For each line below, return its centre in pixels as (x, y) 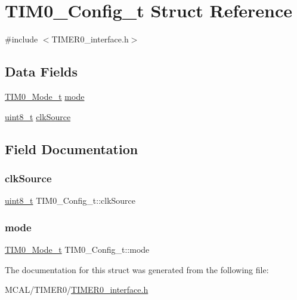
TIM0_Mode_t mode (45, 96)
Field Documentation (72, 149)
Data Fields (41, 71)
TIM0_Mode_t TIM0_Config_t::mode (77, 249)
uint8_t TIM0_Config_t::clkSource (70, 200)
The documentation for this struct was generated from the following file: (137, 269)
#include (21, 39)
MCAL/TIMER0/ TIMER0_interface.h (77, 290)
